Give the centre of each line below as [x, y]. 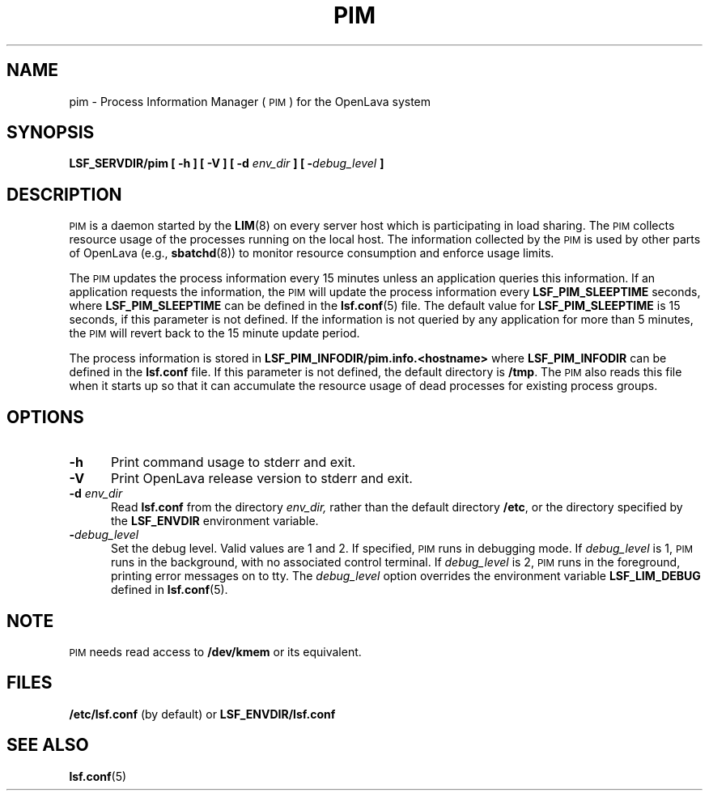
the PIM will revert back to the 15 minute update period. [214, 333]
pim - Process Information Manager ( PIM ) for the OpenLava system [250, 101]
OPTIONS [45, 417]
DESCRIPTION [64, 194]
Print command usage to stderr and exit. [233, 462]
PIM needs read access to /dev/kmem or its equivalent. [215, 651]
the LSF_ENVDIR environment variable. [215, 521]
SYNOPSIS [51, 133]
